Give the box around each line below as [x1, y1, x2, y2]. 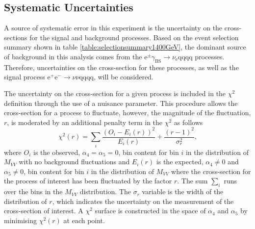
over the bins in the [4, 186, 63, 197]
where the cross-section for [171, 166, 251, 176]
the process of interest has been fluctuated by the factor [4, 176, 172, 186]
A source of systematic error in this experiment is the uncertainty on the [4, 23, 223, 33]
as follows [174, 117, 203, 127]
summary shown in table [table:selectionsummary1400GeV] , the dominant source [4, 42, 246, 52]
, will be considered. [93, 72, 153, 82]
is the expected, [156, 156, 204, 167]
